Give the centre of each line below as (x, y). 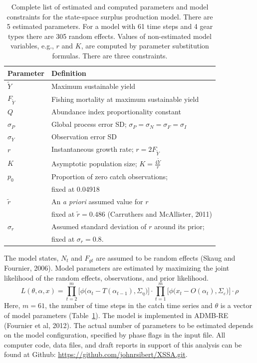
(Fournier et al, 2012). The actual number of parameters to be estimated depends (129, 325)
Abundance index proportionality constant (116, 112)
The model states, (31, 257)
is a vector (236, 305)
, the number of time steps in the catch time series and (128, 305)
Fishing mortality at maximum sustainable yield (125, 99)
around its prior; (179, 226)
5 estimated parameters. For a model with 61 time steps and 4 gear (110, 26)
